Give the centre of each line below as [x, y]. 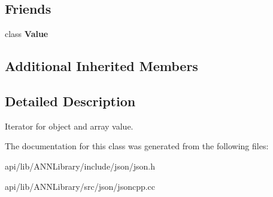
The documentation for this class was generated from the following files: [137, 146]
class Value [27, 34]
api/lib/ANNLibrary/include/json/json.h [80, 166]
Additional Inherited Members [101, 66]
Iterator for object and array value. [69, 126]
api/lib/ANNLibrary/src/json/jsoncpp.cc [80, 186]
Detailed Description [70, 101]
